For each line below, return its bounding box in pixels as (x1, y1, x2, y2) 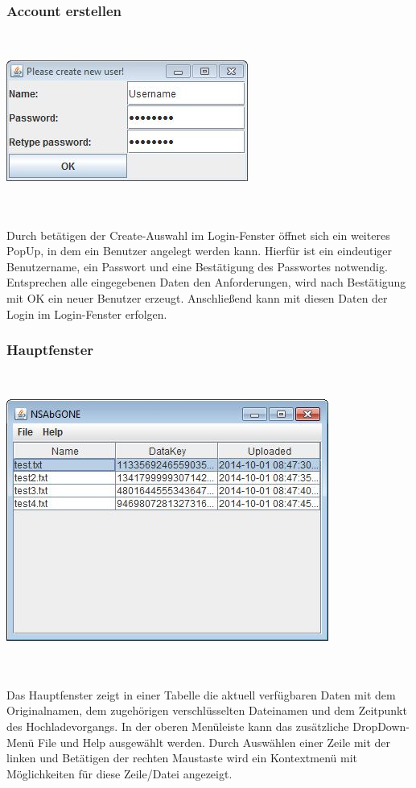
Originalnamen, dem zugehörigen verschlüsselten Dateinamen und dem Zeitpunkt (6, 702, 407, 719)
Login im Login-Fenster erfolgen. (6, 305, 167, 322)
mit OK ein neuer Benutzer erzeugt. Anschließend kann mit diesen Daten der (6, 289, 388, 306)
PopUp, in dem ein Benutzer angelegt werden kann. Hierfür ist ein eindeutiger (6, 242, 393, 259)
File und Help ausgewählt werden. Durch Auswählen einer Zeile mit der (37, 733, 391, 750)
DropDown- (352, 717, 410, 734)
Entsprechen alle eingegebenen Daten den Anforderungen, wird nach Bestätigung (6, 274, 406, 291)
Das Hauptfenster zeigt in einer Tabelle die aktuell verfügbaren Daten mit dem (6, 686, 396, 703)
